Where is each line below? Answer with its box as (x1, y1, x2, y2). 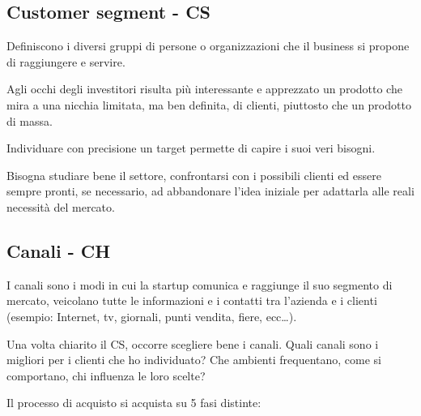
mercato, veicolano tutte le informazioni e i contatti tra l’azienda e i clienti (6, 292, 377, 309)
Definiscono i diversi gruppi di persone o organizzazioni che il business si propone (6, 37, 410, 54)
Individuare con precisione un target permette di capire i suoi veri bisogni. (6, 139, 376, 157)
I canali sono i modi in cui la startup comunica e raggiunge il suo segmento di (6, 276, 393, 293)
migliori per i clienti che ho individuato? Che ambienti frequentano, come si (6, 351, 381, 368)
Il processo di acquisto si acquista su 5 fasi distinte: (6, 394, 262, 411)
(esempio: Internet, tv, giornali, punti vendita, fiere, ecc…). (6, 307, 297, 324)
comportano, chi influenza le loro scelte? (6, 367, 206, 384)
